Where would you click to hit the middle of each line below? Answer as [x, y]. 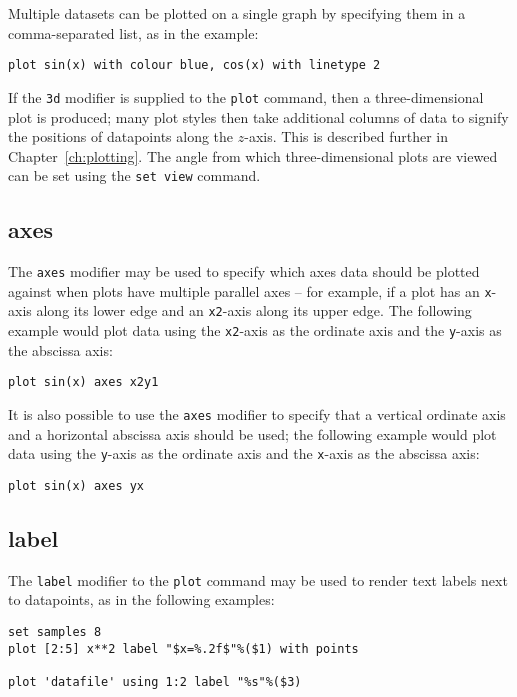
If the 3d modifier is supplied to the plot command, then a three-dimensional [246, 96]
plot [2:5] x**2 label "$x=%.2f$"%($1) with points [183, 648]
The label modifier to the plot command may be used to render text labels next [258, 579]
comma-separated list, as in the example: [133, 32]
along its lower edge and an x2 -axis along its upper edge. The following [254, 310]
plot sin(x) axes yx [76, 485]
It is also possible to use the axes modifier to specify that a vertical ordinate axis [257, 414]
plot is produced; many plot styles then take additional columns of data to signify [258, 116]
